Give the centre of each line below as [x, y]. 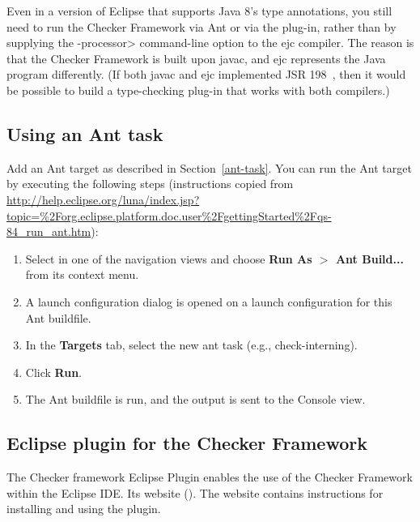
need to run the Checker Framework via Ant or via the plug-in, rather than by [202, 26]
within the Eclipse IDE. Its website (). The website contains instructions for [195, 492]
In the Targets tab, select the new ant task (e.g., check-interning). [191, 345]
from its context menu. [82, 274]
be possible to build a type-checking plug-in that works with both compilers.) [198, 90]
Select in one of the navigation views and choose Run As [169, 258]
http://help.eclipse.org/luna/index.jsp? [103, 199]
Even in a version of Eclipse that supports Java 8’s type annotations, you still [199, 11]
